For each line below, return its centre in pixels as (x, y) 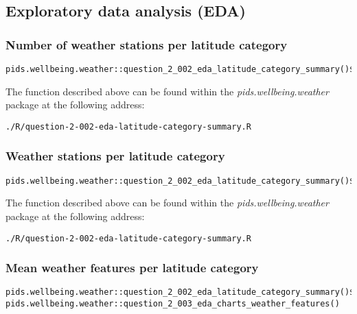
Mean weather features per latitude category (132, 268)
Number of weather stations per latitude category (147, 44)
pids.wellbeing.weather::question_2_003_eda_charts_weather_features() (173, 304)
